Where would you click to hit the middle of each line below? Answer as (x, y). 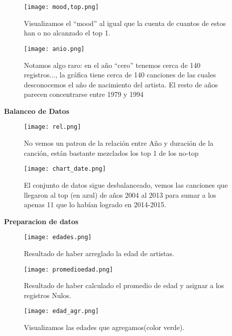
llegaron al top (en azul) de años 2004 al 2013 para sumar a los (120, 194)
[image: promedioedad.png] (68, 269)
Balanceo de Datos (37, 111)
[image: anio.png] (54, 49)
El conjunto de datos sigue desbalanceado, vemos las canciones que (126, 184)
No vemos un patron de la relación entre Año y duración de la (119, 143)
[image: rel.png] (53, 127)
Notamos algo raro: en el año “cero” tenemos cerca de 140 (112, 65)
